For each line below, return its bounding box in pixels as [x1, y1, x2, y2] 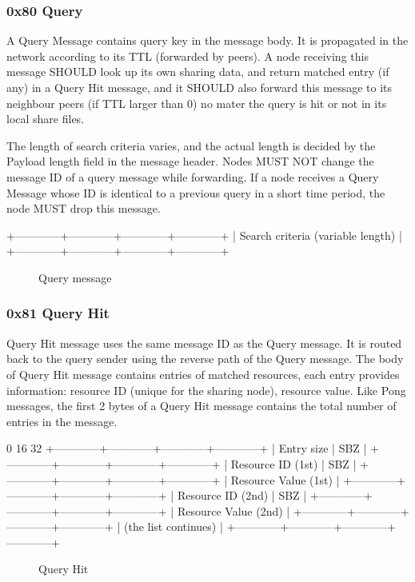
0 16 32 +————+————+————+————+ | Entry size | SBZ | [6, 440, 367, 456]
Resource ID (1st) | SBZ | [230, 455, 357, 472]
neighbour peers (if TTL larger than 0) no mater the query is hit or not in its [6, 94, 387, 111]
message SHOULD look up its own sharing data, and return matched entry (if [6, 63, 389, 80]
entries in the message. [6, 413, 118, 429]
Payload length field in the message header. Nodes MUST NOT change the [6, 153, 374, 169]
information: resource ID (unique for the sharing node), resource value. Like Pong [6, 381, 406, 398]
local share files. [6, 110, 85, 127]
